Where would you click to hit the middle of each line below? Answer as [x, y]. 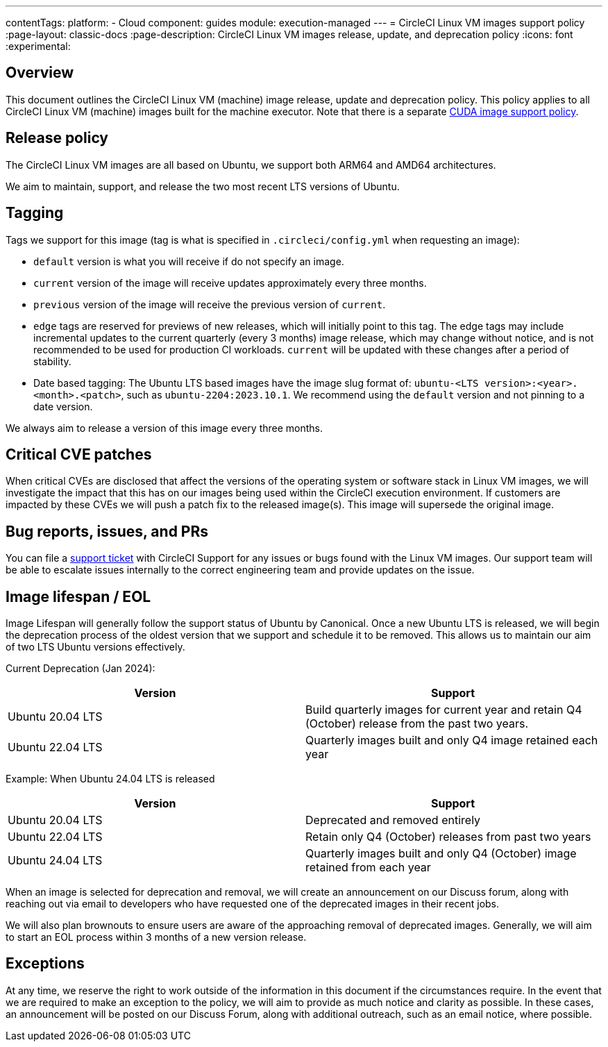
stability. [52, 361]
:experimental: [38, 46]
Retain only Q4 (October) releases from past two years [448, 837]
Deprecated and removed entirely [393, 820]
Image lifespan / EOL [78, 596]
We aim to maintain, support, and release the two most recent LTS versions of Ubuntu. [203, 186]
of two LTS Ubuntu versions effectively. [95, 647]
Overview [40, 73]
